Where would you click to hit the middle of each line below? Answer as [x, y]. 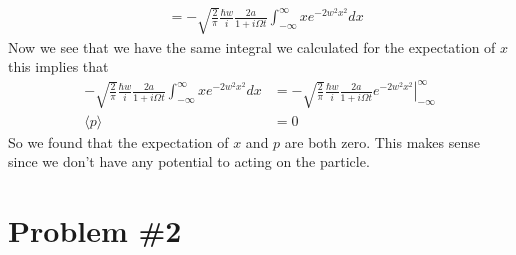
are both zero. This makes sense [382, 141]
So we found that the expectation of [118, 141]
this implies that [58, 66]
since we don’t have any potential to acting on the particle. [189, 161]
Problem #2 [95, 229]
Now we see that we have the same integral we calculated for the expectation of [252, 46]
